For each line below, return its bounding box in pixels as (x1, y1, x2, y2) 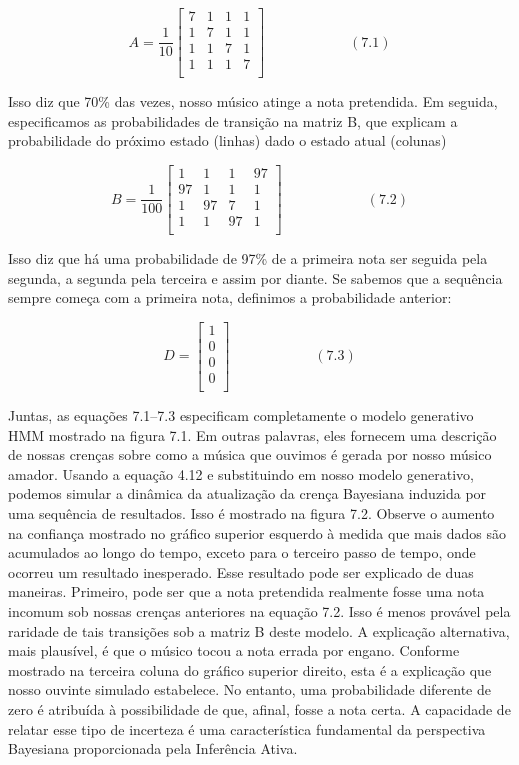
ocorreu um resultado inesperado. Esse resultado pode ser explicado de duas (8, 561, 474, 582)
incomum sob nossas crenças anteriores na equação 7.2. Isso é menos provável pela (8, 600, 511, 621)
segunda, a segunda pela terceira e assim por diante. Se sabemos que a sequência (8, 267, 503, 288)
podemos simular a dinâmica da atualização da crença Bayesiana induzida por (8, 483, 487, 504)
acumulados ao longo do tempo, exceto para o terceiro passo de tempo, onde (8, 542, 476, 563)
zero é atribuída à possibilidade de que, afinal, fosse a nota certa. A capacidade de (8, 698, 511, 719)
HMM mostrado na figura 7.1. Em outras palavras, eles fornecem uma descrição (8, 424, 497, 445)
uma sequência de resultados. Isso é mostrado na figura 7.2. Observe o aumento (8, 503, 495, 523)
